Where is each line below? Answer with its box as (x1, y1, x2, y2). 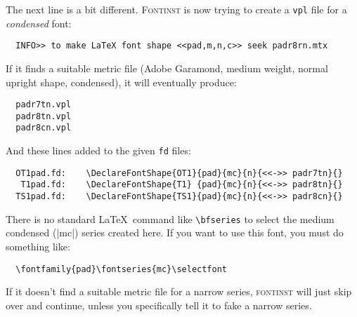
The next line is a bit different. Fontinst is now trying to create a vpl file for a (6, 2, 347, 16)
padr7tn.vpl (15, 100, 72, 110)
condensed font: (6, 15, 72, 30)
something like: (6, 238, 70, 253)
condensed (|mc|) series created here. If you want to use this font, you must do (6, 225, 344, 240)
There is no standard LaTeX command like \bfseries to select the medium (6, 211, 335, 226)
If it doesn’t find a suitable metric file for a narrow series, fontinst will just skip (6, 284, 352, 299)
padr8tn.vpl (15, 111, 72, 121)
